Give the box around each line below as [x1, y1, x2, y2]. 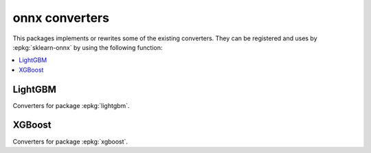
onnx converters [12, 10, 110, 25]
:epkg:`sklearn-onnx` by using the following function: [12, 43, 163, 51]
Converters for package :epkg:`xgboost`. [12, 137, 128, 145]
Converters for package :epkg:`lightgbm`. [12, 101, 130, 109]
